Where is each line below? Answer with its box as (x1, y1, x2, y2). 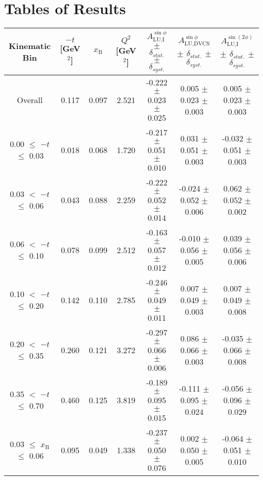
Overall (17, 93, 43, 106)
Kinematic (9, 39, 51, 52)
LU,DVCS (184, 41, 210, 47)
